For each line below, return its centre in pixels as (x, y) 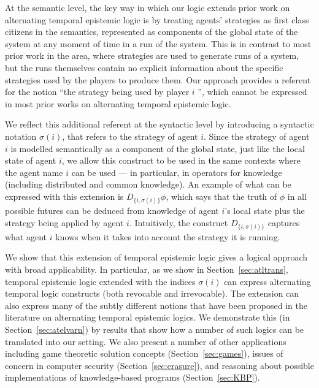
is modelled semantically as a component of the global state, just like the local (158, 148)
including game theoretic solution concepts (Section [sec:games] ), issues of (144, 353)
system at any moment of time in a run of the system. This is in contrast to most (158, 43)
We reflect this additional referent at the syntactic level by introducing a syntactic (159, 124)
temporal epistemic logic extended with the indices (100, 281)
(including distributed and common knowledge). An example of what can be (148, 184)
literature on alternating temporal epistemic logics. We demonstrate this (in (148, 317)
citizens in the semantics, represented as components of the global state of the (152, 32)
